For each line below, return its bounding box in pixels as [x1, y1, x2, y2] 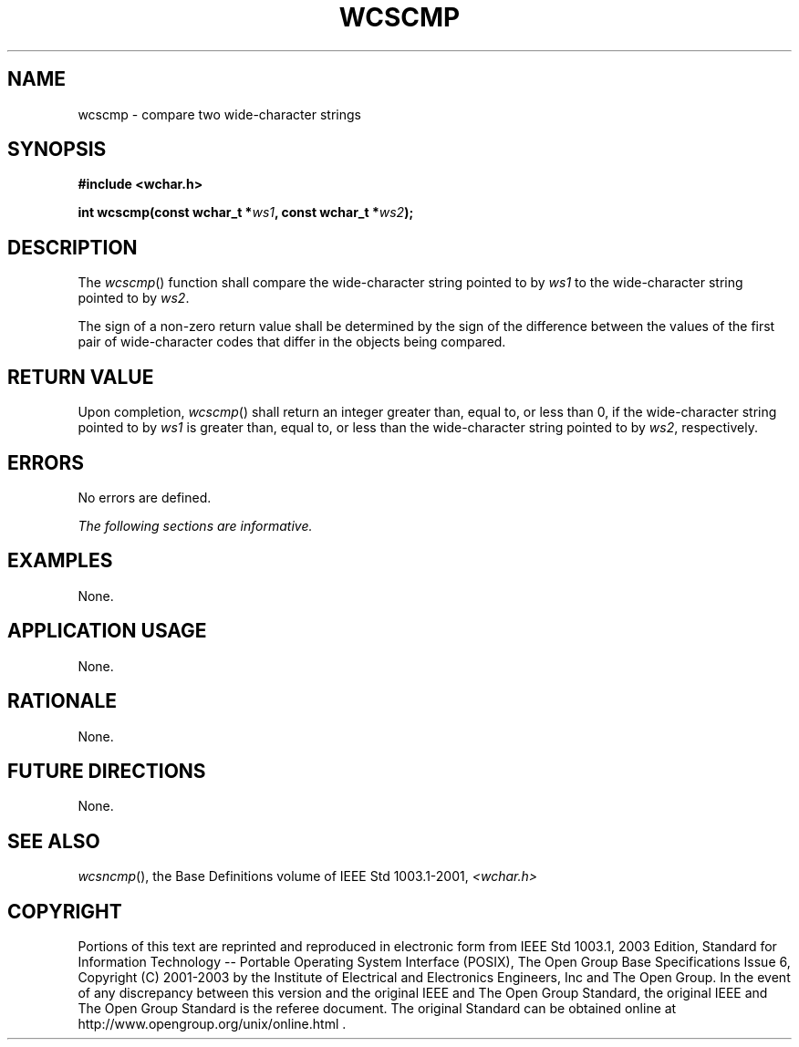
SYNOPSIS [7, 138, 107, 161]
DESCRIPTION [7, 235, 138, 259]
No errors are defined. [78, 489, 212, 505]
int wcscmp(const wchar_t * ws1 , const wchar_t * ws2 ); [78, 204, 414, 221]
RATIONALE [7, 689, 118, 713]
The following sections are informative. [78, 517, 313, 534]
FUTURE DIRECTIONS [7, 759, 206, 783]
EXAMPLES [7, 549, 113, 573]
